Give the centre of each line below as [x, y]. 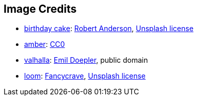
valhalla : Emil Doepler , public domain [86, 60]
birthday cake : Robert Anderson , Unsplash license [109, 29]
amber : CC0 [45, 44]
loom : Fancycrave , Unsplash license [85, 76]
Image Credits [40, 9]
